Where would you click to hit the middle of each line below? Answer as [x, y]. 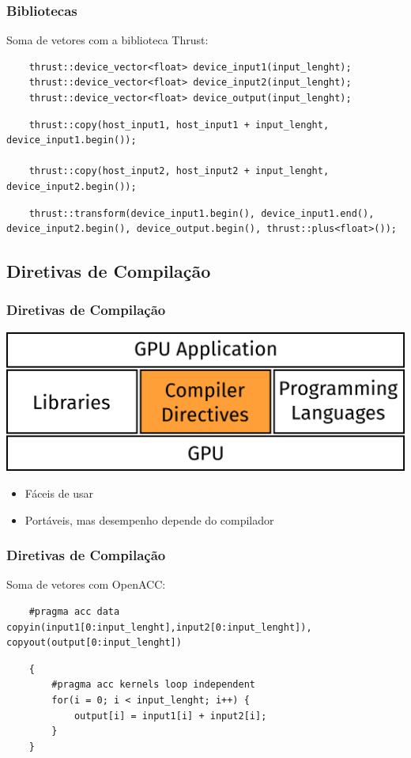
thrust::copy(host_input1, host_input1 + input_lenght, [179, 125]
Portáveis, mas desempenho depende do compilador [149, 519]
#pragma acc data [74, 612]
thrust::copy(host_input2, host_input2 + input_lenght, [179, 171]
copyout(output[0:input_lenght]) [94, 643]
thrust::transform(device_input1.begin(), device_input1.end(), [202, 213]
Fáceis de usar [59, 493]
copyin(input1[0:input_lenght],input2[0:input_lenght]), [159, 627]
